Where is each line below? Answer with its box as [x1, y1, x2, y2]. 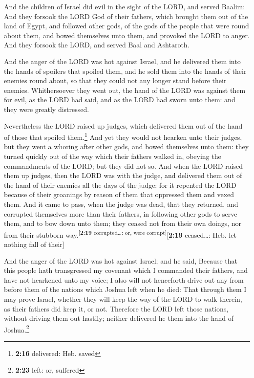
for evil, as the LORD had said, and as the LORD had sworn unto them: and [4, 94, 235, 105]
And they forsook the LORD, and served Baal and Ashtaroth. [4, 40, 190, 50]
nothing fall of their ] [4, 239, 64, 249]
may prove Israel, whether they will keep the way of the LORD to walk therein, [4, 293, 242, 304]
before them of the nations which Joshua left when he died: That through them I [4, 284, 247, 294]
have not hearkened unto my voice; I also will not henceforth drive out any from [4, 274, 244, 285]
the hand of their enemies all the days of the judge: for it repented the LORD [4, 179, 236, 190]
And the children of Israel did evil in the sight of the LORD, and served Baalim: [4, 1, 245, 11]
